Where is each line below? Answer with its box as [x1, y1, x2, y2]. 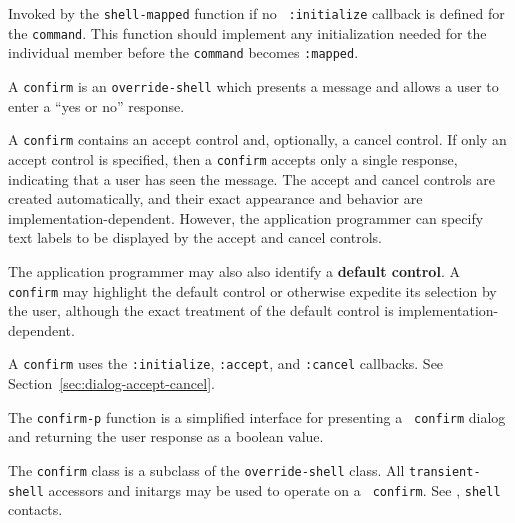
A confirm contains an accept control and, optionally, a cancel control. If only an [8, 129, 507, 150]
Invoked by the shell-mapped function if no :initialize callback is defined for [8, 3, 505, 23]
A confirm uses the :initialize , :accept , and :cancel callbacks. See [8, 353, 444, 374]
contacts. [8, 499, 63, 520]
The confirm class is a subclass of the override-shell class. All [8, 459, 405, 480]
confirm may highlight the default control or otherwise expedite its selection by [8, 280, 497, 301]
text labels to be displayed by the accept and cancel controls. [8, 227, 382, 248]
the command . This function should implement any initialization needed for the [8, 22, 487, 43]
